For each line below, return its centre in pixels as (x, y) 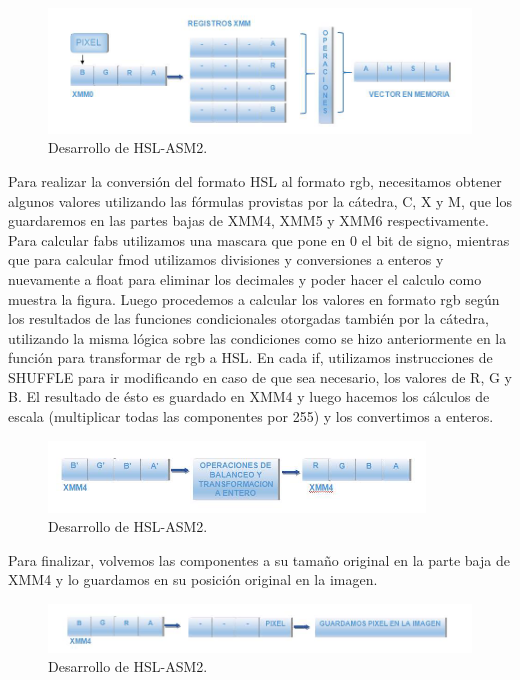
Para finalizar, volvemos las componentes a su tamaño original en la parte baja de (259, 559)
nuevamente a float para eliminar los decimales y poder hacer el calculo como (245, 278)
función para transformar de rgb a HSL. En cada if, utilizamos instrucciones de (250, 357)
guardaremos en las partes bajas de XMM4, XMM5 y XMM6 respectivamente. (248, 220)
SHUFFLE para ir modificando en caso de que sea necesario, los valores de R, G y (260, 376)
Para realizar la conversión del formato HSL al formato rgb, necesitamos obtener (255, 180)
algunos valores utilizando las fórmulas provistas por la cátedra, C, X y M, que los (260, 200)
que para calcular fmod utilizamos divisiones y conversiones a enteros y (226, 259)
